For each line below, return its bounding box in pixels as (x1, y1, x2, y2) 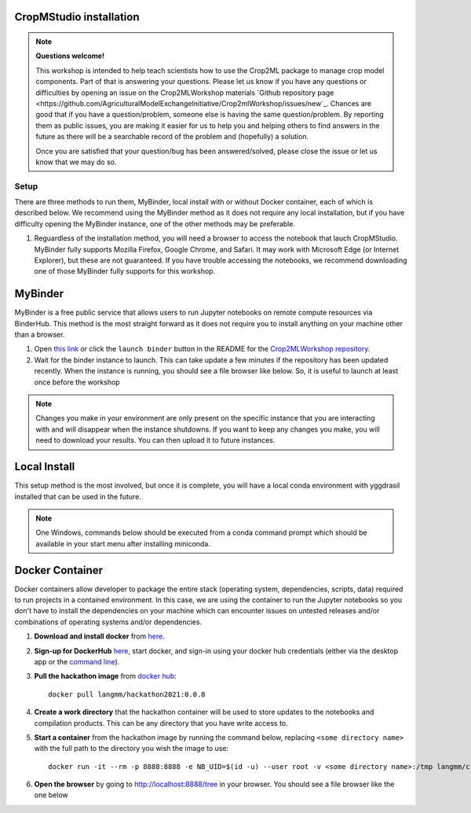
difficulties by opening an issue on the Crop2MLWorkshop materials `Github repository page (35, 87, 334, 97)
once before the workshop (34, 377, 121, 387)
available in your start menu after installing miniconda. (35, 539, 211, 548)
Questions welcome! (35, 51, 105, 61)
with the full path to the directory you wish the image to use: (34, 744, 229, 753)
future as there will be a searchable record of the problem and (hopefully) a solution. (35, 132, 309, 142)
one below (34, 790, 68, 800)
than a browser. (14, 330, 65, 340)
